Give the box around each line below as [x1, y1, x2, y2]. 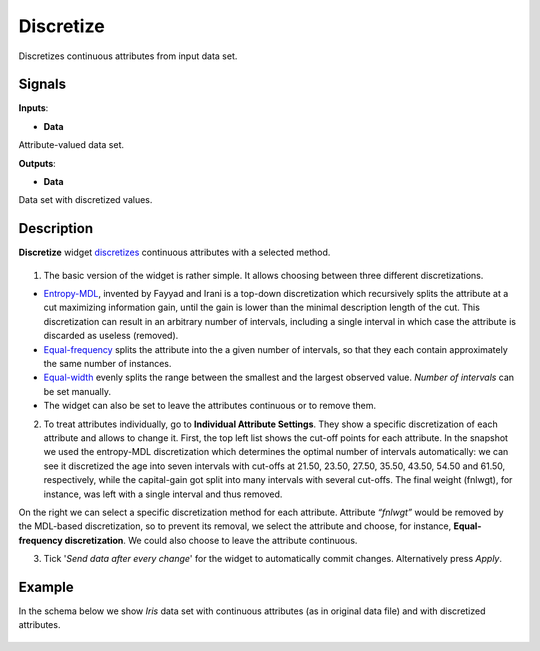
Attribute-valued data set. [18, 139, 125, 151]
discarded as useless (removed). [43, 330, 179, 342]
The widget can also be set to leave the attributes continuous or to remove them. [43, 400, 377, 412]
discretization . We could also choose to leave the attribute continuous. [64, 534, 358, 546]
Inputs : [18, 102, 49, 114]
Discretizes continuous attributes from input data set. [18, 50, 238, 62]
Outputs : [18, 157, 57, 169]
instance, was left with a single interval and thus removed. [43, 488, 283, 500]
